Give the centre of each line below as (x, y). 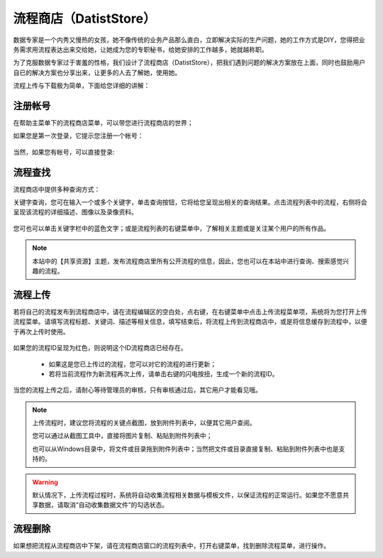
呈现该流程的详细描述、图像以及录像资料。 (75, 212)
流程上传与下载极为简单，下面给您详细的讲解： (82, 86)
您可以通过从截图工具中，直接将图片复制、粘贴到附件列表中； (122, 436)
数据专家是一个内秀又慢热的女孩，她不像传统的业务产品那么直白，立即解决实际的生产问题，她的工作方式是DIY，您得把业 (189, 40)
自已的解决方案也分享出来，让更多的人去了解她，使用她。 (97, 72)
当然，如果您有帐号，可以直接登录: (64, 152)
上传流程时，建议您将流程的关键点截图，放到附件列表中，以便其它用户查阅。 (144, 423)
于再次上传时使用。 (41, 332)
